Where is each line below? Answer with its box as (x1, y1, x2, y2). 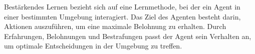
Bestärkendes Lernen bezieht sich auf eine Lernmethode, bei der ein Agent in (4, 1, 240, 11)
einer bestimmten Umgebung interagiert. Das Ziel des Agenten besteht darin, (4, 11, 241, 21)
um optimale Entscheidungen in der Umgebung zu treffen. (4, 40, 182, 51)
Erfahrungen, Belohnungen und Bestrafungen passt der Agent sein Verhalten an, (4, 30, 251, 41)
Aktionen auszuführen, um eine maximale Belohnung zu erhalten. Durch (4, 21, 226, 31)
